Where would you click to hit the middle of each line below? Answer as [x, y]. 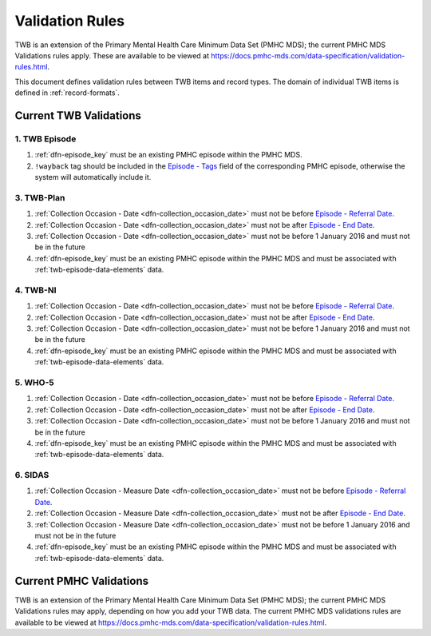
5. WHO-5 [35, 382]
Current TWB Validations [78, 115]
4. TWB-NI [36, 290]
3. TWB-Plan [40, 197]
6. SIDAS [32, 475]
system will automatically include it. [93, 177]
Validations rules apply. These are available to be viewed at [112, 55]
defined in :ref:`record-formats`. [67, 93]
